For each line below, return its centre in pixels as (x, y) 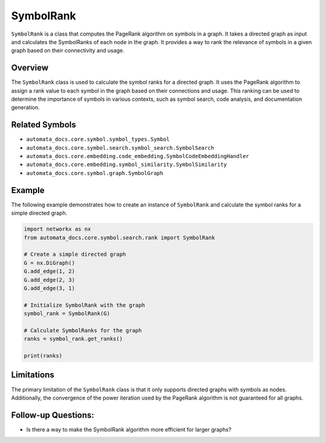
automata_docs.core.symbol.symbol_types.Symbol (98, 139)
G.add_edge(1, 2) (50, 271)
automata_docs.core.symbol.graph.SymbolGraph (95, 173)
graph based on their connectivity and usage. (68, 51)
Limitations (33, 375)
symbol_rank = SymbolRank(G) (67, 314)
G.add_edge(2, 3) (50, 280)
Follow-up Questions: (53, 415)
